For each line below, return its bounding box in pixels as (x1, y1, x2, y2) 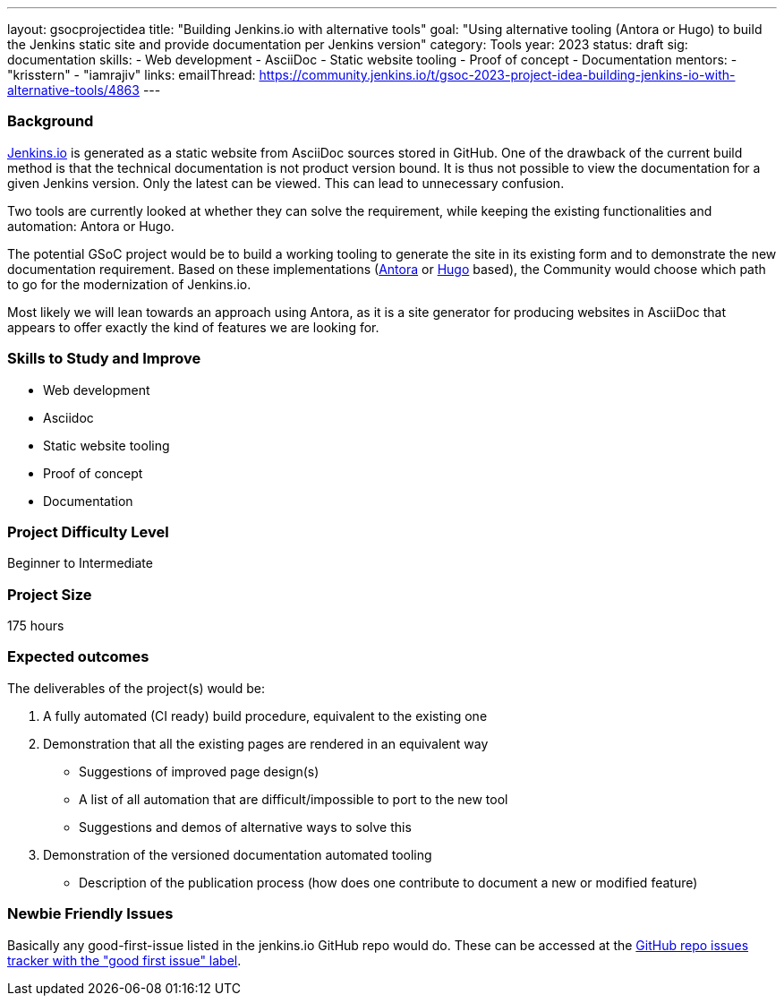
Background (7, 112, 94, 131)
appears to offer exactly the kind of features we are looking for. (7, 319, 379, 335)
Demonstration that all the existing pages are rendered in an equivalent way (43, 735, 489, 751)
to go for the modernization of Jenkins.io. (7, 276, 251, 292)
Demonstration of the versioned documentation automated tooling (43, 846, 432, 862)
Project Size (7, 585, 92, 604)
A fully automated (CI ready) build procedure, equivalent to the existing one (43, 707, 488, 724)
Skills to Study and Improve (7, 349, 201, 368)
